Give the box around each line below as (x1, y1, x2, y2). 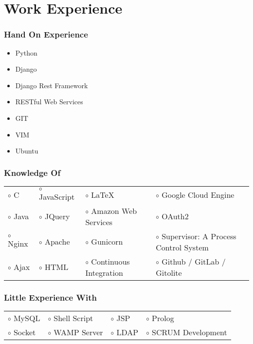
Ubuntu (15, 146, 38, 156)
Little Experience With (4, 291, 97, 303)
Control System (156, 241, 209, 253)
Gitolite (156, 267, 182, 278)
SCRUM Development (152, 326, 227, 338)
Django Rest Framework (15, 80, 88, 90)
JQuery (44, 210, 70, 222)
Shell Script (54, 312, 93, 324)
